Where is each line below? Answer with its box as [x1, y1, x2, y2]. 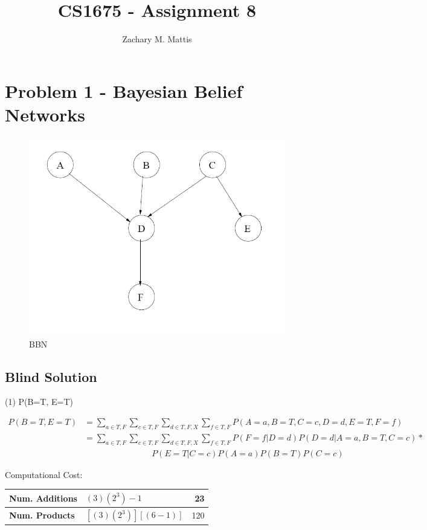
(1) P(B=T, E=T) [5, 395, 73, 408]
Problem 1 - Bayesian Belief [5, 78, 243, 103]
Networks [5, 102, 86, 126]
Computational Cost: [5, 468, 83, 480]
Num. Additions [9, 492, 77, 505]
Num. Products [9, 509, 75, 522]
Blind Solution [5, 367, 97, 386]
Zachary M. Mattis [122, 33, 192, 45]
